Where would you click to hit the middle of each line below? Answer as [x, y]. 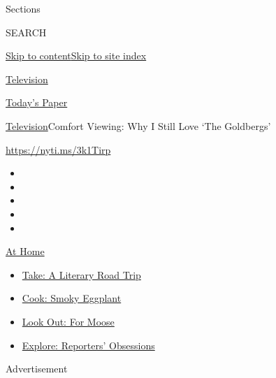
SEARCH [26, 32]
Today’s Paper [37, 102]
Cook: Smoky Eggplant [72, 298]
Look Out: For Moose [68, 321]
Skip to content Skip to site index [76, 56]
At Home [25, 251]
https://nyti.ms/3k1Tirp [58, 149]
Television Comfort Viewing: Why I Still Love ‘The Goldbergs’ [138, 125]
